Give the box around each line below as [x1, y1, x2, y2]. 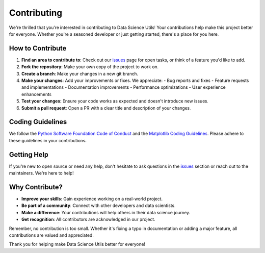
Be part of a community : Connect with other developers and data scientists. [21, 202, 176, 208]
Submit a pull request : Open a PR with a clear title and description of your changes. [21, 105, 191, 111]
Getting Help [9, 150, 49, 159]
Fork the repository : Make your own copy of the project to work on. [21, 64, 159, 70]
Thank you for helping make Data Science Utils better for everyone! [9, 241, 146, 247]
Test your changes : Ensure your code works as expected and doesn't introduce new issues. [21, 98, 209, 104]
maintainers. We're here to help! [9, 170, 74, 176]
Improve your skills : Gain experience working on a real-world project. [21, 196, 163, 202]
